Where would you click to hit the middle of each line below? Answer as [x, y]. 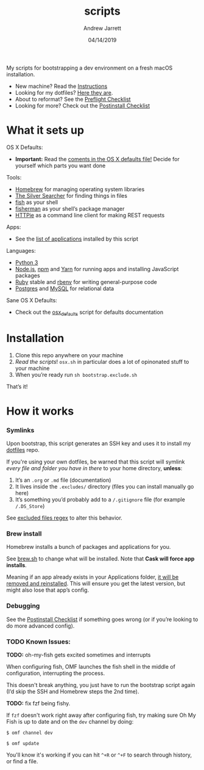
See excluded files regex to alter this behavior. [65, 518]
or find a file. [22, 761]
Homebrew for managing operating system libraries [80, 189]
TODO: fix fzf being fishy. [38, 703]
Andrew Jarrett [102, 28]
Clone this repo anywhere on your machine [69, 355]
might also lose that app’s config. [48, 590]
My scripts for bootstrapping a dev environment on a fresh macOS [90, 68]
